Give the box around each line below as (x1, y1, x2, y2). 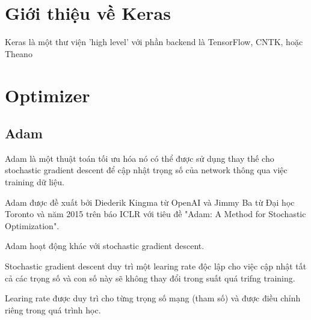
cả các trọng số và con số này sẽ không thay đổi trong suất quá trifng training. (5, 271, 295, 284)
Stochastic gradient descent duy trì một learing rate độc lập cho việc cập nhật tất (5, 260, 307, 272)
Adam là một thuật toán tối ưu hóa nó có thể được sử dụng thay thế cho (5, 152, 274, 164)
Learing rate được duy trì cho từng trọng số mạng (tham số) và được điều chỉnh (5, 292, 301, 304)
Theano (5, 47, 32, 60)
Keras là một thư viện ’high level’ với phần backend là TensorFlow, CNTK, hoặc (5, 35, 303, 48)
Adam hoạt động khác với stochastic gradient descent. (5, 239, 205, 252)
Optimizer (5, 82, 90, 107)
